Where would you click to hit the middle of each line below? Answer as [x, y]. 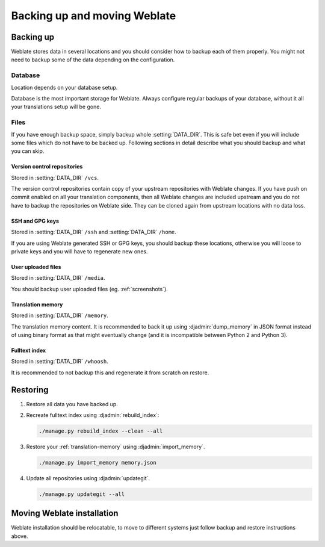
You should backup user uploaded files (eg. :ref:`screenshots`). [89, 289]
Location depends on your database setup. [64, 87]
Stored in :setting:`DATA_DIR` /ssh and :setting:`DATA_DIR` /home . [94, 232]
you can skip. [28, 151]
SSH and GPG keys [35, 221]
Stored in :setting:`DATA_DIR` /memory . [60, 315]
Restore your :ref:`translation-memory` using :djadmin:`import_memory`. [116, 447]
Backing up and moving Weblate [94, 16]
